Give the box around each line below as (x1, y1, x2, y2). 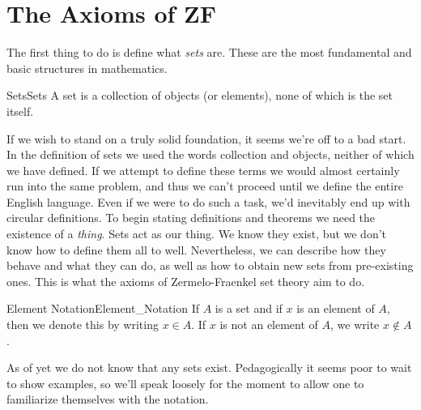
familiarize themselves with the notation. (6, 391, 209, 408)
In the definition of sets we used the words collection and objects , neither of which (6, 146, 415, 163)
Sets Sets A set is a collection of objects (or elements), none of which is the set (6, 87, 393, 104)
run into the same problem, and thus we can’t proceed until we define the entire (6, 177, 403, 194)
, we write (330, 316, 380, 333)
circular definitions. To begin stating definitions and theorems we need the (6, 209, 376, 226)
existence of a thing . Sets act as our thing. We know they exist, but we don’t (6, 225, 387, 242)
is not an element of (219, 316, 318, 333)
